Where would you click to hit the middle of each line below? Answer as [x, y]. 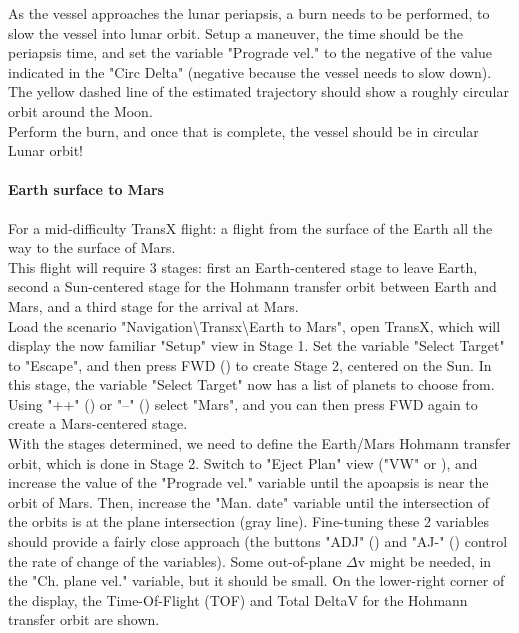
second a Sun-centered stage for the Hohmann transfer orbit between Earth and [252, 286]
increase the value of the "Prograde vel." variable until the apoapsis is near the [248, 482]
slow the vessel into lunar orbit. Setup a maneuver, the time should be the [236, 32]
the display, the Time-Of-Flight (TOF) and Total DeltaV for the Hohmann [238, 599]
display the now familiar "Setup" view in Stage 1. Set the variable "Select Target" [256, 345]
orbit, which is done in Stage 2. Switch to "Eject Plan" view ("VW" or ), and [243, 462]
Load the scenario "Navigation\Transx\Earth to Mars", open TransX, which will [254, 325]
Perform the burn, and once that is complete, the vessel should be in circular [243, 130]
